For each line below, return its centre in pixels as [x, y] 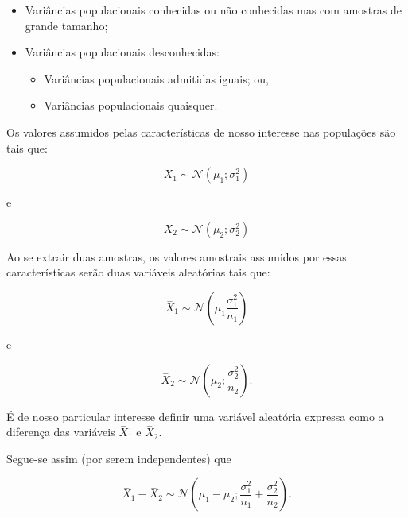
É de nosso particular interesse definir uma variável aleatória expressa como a [195, 416]
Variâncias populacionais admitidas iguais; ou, [156, 78]
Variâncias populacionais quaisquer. [131, 105]
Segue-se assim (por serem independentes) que [119, 458]
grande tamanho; [66, 25]
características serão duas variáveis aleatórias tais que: [138, 272]
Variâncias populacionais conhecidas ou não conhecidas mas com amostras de [213, 10]
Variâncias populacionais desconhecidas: [122, 52]
